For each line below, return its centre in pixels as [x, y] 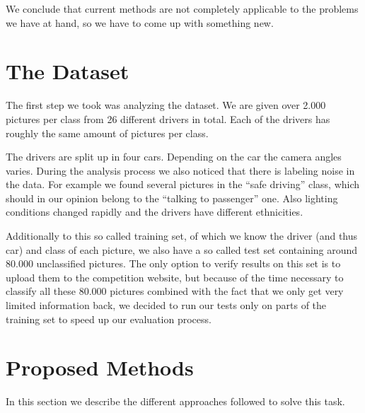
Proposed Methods [100, 367]
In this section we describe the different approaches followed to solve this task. [175, 401]
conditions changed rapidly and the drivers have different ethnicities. [155, 212]
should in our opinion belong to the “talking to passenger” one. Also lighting [172, 198]
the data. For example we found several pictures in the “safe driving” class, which [183, 184]
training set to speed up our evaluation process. [109, 319]
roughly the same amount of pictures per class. [107, 133]
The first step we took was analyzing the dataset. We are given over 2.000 [166, 105]
